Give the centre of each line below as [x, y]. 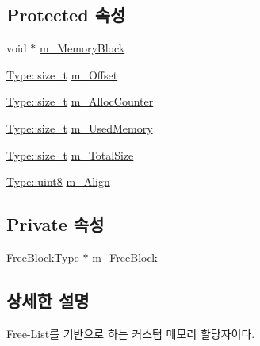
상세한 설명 [48, 300]
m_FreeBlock [125, 257]
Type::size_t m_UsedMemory [80, 127]
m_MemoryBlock [82, 48]
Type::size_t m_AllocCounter [80, 101]
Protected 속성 [66, 15]
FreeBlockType [43, 257]
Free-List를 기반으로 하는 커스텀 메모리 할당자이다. [131, 333]
